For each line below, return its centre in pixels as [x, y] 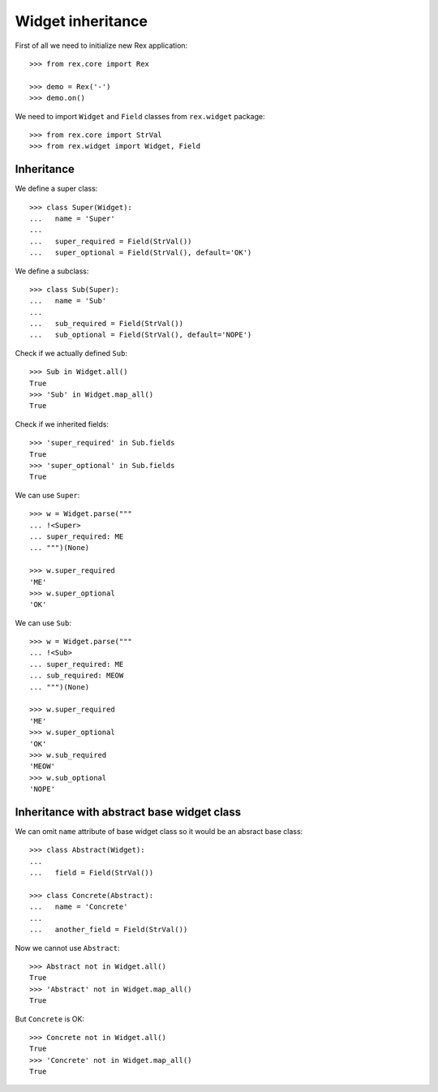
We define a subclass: [52, 271]
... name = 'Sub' [68, 301]
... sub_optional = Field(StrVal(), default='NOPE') [141, 335]
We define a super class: [56, 189]
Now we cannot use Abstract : [68, 948]
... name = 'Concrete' [79, 907]
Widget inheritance [82, 21]
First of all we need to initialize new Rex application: [101, 45]
